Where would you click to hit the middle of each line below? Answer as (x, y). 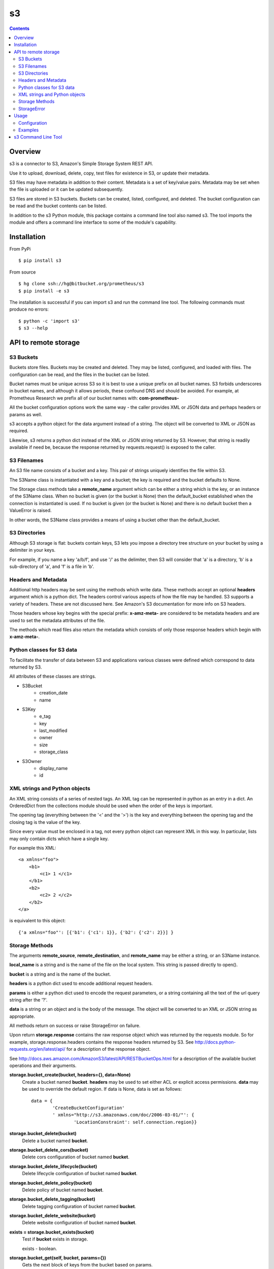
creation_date (54, 693)
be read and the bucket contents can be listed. (58, 206)
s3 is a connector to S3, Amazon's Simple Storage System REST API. (81, 164)
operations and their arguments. (43, 1065)
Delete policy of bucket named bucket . (63, 1190)
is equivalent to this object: (38, 921)
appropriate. (22, 1016)
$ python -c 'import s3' (49, 321)
